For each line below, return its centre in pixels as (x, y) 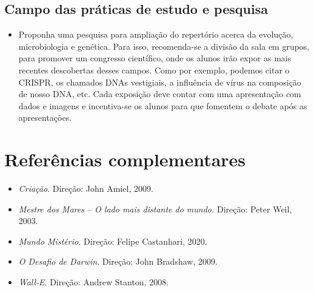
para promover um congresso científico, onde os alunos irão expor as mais (155, 58)
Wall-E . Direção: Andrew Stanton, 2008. (94, 282)
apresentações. (45, 117)
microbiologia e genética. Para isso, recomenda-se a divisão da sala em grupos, (164, 46)
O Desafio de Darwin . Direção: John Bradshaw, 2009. (118, 261)
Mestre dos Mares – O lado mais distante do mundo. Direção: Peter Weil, (155, 209)
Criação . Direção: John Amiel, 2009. (86, 188)
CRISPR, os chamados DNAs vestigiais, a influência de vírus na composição (160, 82)
